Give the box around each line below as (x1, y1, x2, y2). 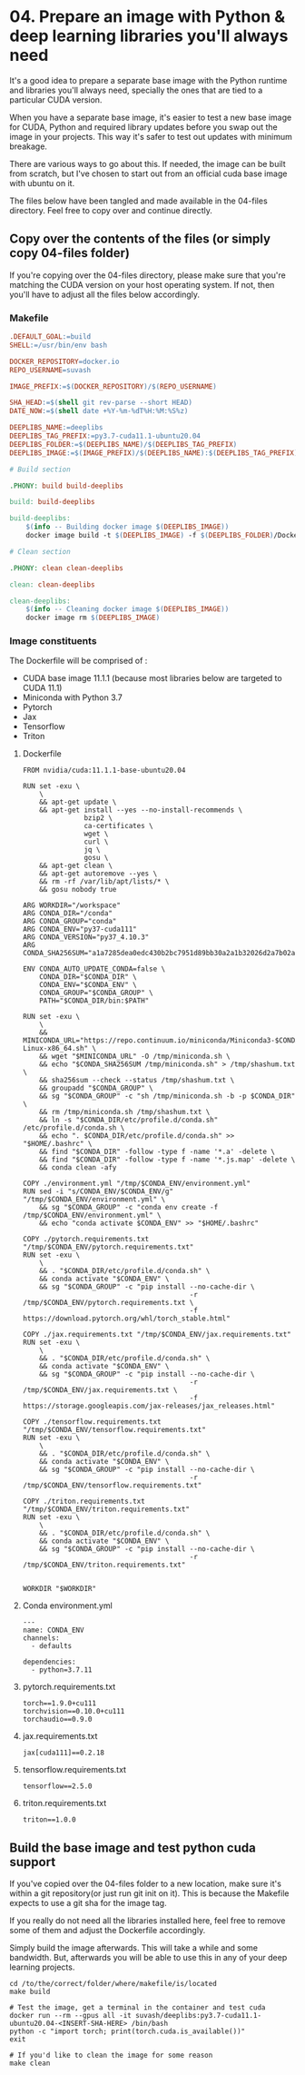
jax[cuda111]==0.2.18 (22, 1748, 104, 1758)
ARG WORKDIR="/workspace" (22, 901, 121, 910)
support (9, 1854, 56, 1870)
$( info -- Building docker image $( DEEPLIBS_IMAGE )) (25, 522, 230, 532)
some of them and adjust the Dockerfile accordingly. (9, 1925, 206, 1936)
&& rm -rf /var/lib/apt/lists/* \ (39, 877, 170, 886)
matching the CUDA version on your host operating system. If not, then (9, 279, 275, 290)
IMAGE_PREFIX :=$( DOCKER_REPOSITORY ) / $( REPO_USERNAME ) (9, 381, 218, 391)
